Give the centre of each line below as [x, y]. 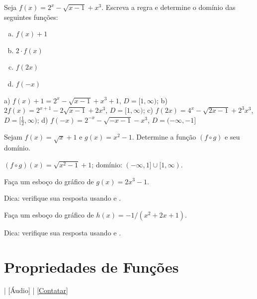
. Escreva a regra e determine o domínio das [169, 7]
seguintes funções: [31, 17]
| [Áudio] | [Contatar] [36, 290]
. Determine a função [164, 136]
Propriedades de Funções [91, 266]
